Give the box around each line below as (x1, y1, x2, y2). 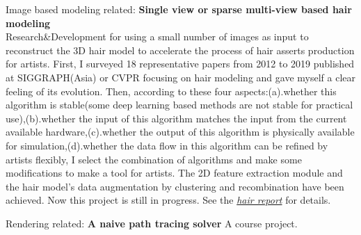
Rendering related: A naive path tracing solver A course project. (6, 216, 298, 230)
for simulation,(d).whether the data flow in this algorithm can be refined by (6, 138, 328, 152)
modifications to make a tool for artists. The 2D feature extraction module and (6, 165, 343, 180)
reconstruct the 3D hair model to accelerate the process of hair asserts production (6, 42, 355, 57)
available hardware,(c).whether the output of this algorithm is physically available (6, 124, 355, 139)
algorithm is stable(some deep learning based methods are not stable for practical (6, 97, 353, 112)
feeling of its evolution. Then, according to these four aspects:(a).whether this (6, 83, 337, 98)
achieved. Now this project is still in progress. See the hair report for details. (6, 193, 331, 207)
